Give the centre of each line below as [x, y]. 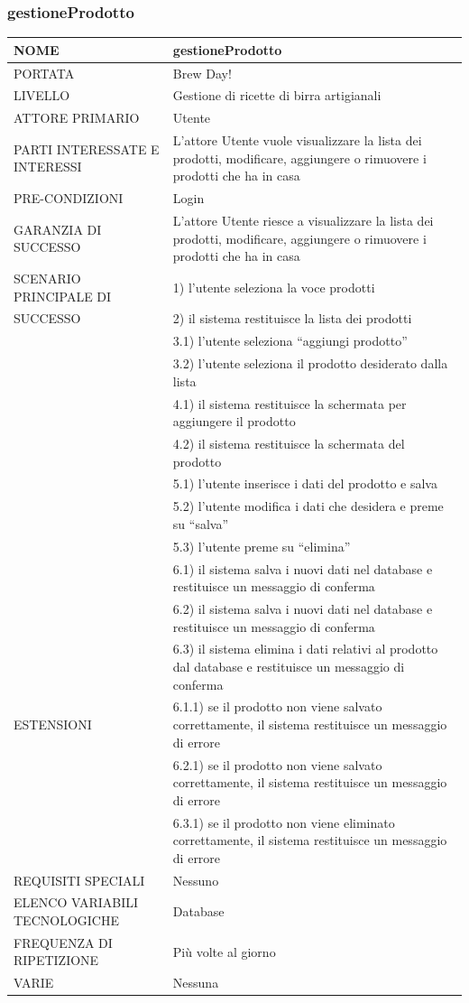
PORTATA [44, 73]
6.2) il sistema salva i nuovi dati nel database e [303, 608]
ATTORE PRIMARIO [77, 118]
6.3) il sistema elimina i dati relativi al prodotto [305, 649]
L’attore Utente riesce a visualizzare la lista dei [303, 220]
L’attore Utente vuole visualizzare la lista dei [297, 140]
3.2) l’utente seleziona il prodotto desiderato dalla [310, 363]
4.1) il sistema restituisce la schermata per [290, 403]
